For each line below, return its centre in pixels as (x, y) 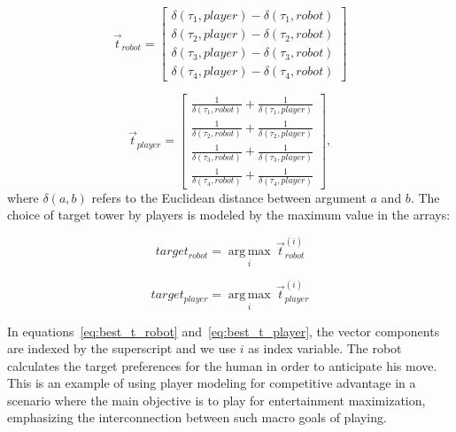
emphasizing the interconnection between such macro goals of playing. (197, 417)
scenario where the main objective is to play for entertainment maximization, (216, 400)
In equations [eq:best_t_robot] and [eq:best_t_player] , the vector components (224, 331)
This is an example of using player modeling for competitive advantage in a (212, 383)
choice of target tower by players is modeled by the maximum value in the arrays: (229, 215)
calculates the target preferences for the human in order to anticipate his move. (222, 365)
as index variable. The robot (325, 348)
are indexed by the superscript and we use (122, 348)
